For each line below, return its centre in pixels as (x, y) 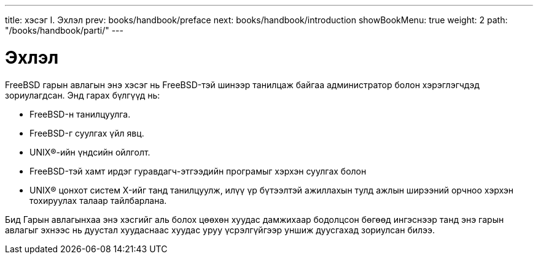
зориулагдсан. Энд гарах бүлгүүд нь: (83, 95)
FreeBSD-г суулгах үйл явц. (87, 133)
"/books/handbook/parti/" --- (64, 30)
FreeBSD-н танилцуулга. (80, 114)
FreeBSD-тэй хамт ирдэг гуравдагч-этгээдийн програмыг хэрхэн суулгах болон (198, 171)
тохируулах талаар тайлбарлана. (98, 200)
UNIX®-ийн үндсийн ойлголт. (90, 152)
